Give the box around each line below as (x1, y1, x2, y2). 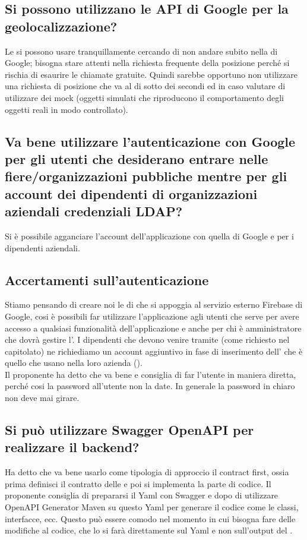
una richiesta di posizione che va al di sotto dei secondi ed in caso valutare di (5, 80, 286, 92)
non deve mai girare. (5, 391, 80, 404)
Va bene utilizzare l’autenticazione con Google (5, 132, 296, 150)
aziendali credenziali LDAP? (5, 202, 183, 220)
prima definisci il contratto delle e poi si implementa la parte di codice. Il (5, 477, 271, 490)
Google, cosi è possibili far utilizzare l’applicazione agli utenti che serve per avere (5, 310, 299, 322)
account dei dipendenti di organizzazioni (5, 184, 258, 203)
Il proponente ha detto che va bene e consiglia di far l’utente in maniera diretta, (5, 368, 296, 380)
